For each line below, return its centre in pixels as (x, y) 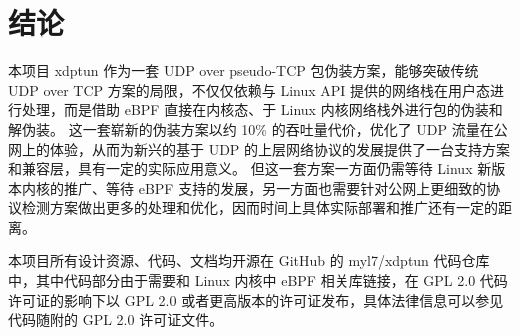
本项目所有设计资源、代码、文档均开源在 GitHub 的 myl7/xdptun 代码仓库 (249, 260)
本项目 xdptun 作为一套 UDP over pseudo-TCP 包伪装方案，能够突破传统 (243, 70)
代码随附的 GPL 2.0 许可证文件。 (116, 319)
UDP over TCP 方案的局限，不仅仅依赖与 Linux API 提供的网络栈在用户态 (249, 89)
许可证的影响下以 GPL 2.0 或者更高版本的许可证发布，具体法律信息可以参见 (256, 299)
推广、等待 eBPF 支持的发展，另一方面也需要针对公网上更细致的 (275, 187)
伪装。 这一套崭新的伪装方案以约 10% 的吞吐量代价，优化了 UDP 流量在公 (264, 128)
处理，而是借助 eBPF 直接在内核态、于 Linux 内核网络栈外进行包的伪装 (255, 109)
